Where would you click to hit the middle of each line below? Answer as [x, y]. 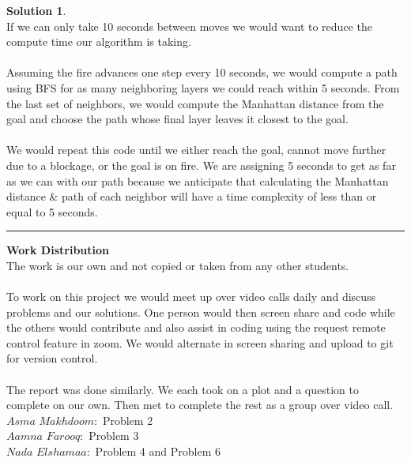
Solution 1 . [36, 10]
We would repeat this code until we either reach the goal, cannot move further [196, 150]
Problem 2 [128, 420]
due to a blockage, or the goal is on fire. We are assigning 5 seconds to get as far [201, 165]
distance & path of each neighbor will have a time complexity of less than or [192, 196]
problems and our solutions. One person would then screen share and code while [201, 312]
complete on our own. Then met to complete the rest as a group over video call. [200, 405]
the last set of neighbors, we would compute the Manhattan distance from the [195, 103]
